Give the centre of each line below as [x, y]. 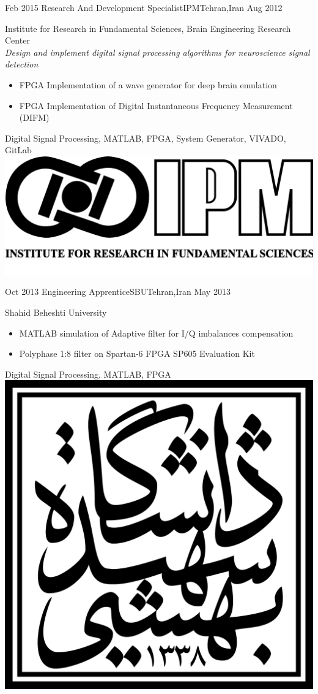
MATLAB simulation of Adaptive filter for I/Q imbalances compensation [156, 333]
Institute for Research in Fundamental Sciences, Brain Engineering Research [148, 28]
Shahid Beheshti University [56, 312]
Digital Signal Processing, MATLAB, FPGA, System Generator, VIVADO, [146, 138]
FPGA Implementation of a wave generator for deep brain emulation [148, 84]
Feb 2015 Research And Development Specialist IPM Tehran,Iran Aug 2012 [144, 7]
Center [17, 40]
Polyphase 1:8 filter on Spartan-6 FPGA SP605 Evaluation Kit [137, 353]
